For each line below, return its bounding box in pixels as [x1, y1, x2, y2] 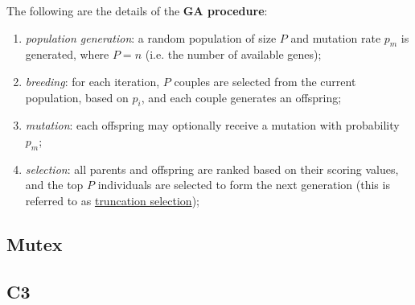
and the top [25, 176, 84, 193]
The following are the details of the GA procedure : [6, 2, 268, 19]
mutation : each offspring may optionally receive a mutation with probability [25, 117, 400, 134]
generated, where [25, 46, 109, 63]
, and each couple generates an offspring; [141, 89, 342, 105]
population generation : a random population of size [25, 29, 277, 46]
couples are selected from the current [174, 72, 356, 89]
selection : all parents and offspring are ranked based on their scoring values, [25, 160, 399, 177]
